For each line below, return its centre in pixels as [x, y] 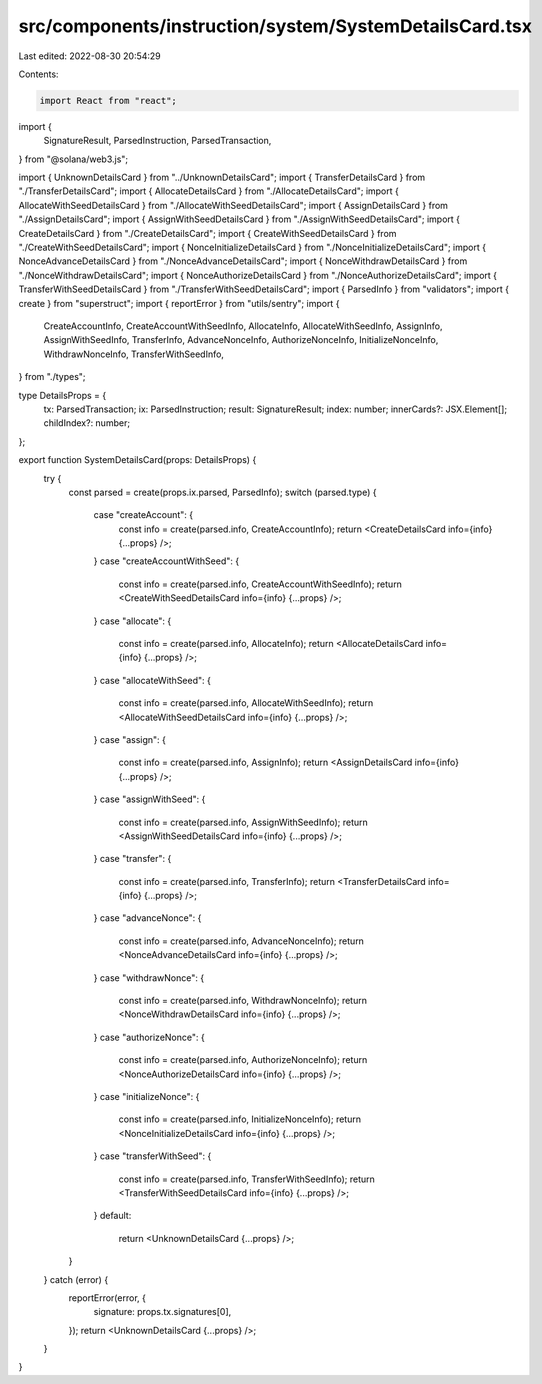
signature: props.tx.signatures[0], [162, 1312]
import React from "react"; [108, 100]
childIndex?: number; [86, 423]
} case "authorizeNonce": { [149, 1037]
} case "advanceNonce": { [147, 918]
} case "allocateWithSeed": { [152, 680]
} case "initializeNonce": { [146, 1096]
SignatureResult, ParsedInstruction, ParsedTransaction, [157, 141]
